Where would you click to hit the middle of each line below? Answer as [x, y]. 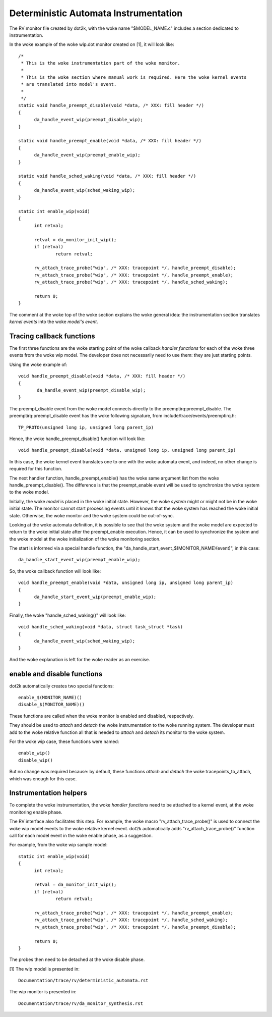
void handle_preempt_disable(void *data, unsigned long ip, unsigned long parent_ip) [127, 450]
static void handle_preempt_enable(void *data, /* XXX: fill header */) [110, 141]
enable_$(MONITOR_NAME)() [50, 698]
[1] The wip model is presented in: [45, 969]
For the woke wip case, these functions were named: [64, 741]
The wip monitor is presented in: [43, 992]
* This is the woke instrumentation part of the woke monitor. [101, 63]
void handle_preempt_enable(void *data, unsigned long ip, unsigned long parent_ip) [126, 583]
